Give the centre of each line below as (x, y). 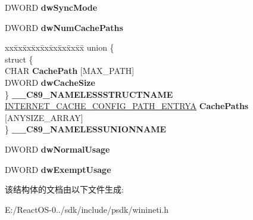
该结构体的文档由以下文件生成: (64, 189)
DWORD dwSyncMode (51, 7)
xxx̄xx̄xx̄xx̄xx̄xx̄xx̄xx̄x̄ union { (60, 47)
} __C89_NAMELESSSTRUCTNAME (89, 94)
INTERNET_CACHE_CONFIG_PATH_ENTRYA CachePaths (127, 106)
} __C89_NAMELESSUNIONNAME (86, 129)
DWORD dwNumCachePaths (64, 27)
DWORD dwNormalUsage (57, 149)
